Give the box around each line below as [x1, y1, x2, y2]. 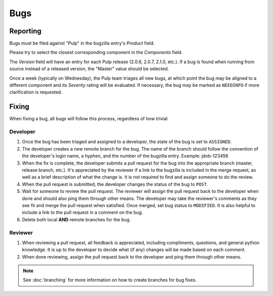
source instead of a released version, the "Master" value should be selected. [9, 66, 169, 72]
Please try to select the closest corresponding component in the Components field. [9, 50, 183, 56]
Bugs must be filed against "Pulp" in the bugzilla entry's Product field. [9, 40, 155, 46]
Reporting [9, 27, 41, 35]
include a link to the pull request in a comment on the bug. [22, 210, 144, 216]
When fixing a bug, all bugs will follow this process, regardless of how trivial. [9, 116, 169, 122]
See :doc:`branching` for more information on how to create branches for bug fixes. [23, 277, 197, 283]
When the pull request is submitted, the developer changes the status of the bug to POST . [22, 181, 208, 187]
